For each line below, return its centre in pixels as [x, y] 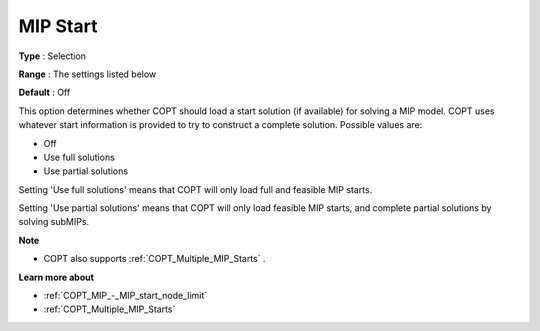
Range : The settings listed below [87, 74]
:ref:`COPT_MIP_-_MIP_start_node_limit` [125, 296]
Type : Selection [52, 56]
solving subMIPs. [54, 222]
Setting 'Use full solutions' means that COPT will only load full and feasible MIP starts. [195, 189]
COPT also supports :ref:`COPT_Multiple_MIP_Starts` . [154, 259]
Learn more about [56, 277]
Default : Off [44, 92]
